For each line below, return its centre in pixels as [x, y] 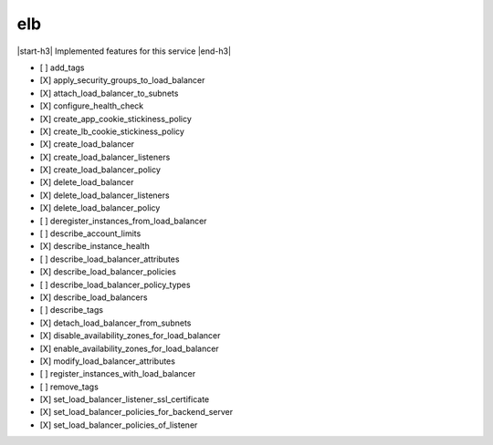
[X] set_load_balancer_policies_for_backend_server [136, 412]
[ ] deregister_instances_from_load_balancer [123, 221]
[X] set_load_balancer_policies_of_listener [119, 425]
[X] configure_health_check [92, 106]
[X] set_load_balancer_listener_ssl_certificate [125, 399]
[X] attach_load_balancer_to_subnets [109, 93]
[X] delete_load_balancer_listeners [105, 195]
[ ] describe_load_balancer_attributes [110, 259]
